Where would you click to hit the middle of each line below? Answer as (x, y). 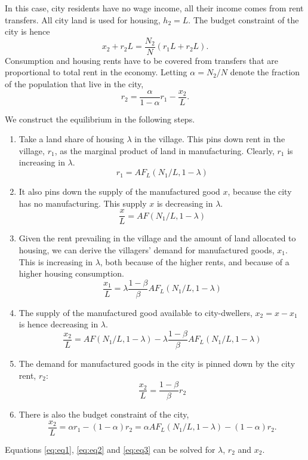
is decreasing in (185, 203)
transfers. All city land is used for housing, (83, 19)
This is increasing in (56, 261)
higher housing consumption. (71, 273)
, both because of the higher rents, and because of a (195, 261)
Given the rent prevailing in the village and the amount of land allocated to (157, 238)
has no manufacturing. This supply (83, 203)
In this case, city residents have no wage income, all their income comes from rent (154, 8)
